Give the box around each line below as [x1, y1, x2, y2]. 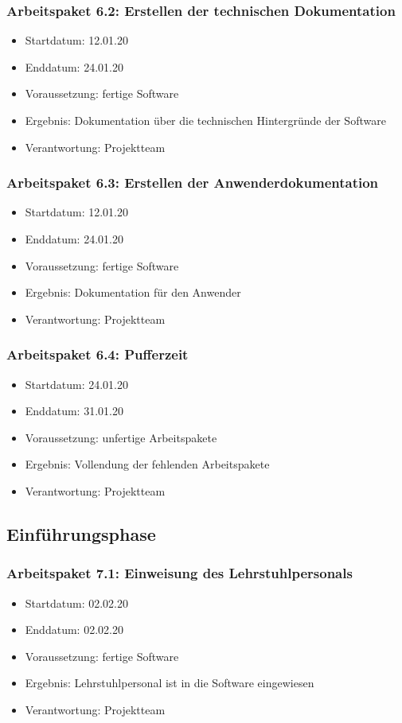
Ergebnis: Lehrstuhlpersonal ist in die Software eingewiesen [25, 674, 314, 691]
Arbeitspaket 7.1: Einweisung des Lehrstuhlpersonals [6, 563, 353, 583]
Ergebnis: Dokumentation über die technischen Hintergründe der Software [25, 112, 386, 128]
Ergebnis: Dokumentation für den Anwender [25, 284, 241, 301]
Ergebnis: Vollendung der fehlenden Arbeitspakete [25, 456, 270, 472]
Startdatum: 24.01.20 [25, 375, 128, 392]
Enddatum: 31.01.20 [25, 402, 123, 419]
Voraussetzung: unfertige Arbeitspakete [25, 429, 217, 445]
